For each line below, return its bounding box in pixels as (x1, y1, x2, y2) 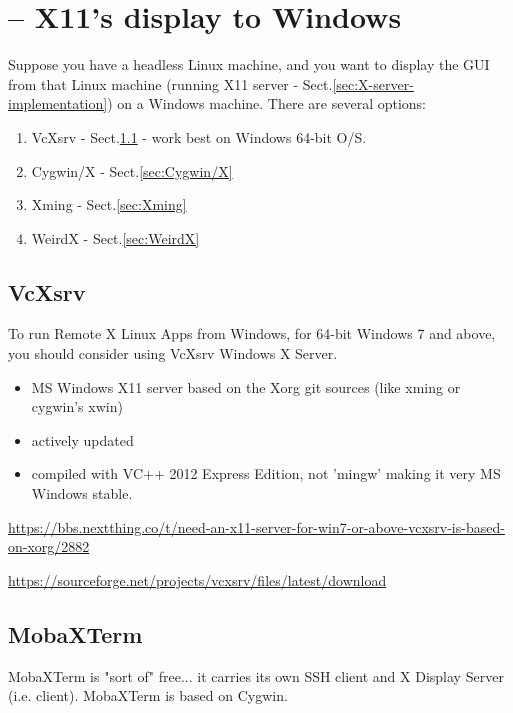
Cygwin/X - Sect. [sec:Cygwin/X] (31, 160, 233, 181)
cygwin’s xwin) (31, 396, 123, 417)
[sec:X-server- (332, 73, 414, 94)
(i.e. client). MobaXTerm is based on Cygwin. (8, 685, 288, 706)
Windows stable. (31, 483, 133, 504)
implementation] (8, 93, 108, 114)
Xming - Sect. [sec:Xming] (31, 194, 187, 215)
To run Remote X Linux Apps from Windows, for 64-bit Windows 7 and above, (8, 323, 496, 344)
